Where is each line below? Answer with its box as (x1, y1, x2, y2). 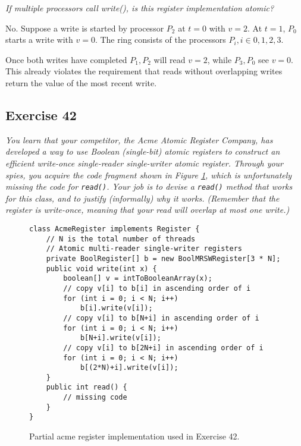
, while (207, 53, 232, 65)
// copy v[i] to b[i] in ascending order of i (63, 284, 251, 293)
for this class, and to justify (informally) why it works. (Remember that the (5, 191, 280, 204)
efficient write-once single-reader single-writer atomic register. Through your (5, 156, 284, 169)
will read (153, 53, 186, 65)
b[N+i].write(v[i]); (80, 334, 161, 343)
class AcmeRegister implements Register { (29, 224, 200, 233)
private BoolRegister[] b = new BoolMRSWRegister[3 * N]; (46, 254, 281, 263)
